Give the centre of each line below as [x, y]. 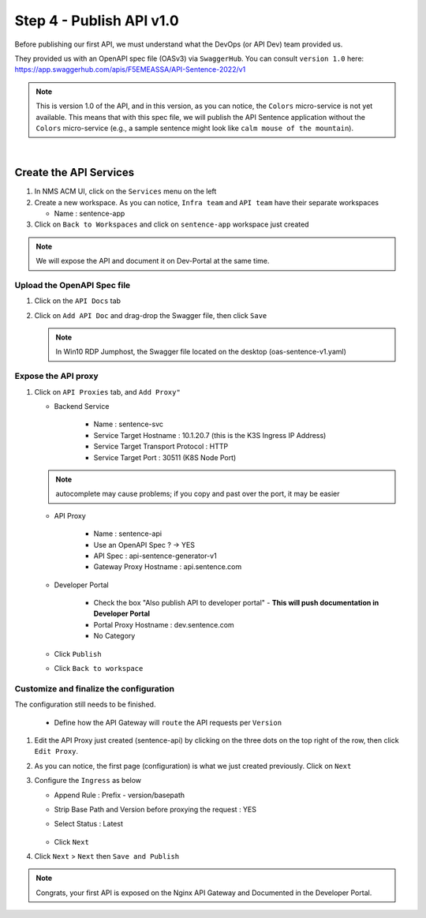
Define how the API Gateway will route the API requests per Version [168, 722]
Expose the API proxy [56, 377]
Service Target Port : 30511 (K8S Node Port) [165, 457]
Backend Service [82, 406]
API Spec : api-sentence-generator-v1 [155, 556]
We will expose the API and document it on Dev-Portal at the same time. [153, 261]
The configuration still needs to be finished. [85, 704]
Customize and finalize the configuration [95, 688]
